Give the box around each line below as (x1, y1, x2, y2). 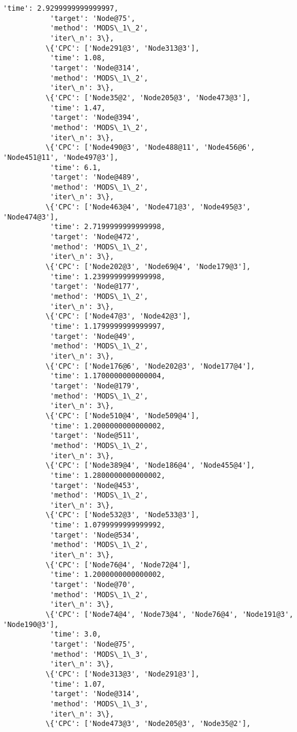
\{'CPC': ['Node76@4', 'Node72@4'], (45, 560, 191, 569)
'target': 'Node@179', (49, 381, 140, 390)
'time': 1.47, (49, 103, 106, 112)
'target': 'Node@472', (49, 233, 140, 242)
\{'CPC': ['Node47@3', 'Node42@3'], (45, 312, 191, 321)
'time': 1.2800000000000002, (49, 471, 166, 480)
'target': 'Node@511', (49, 431, 140, 440)
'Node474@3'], (3, 212, 59, 221)
